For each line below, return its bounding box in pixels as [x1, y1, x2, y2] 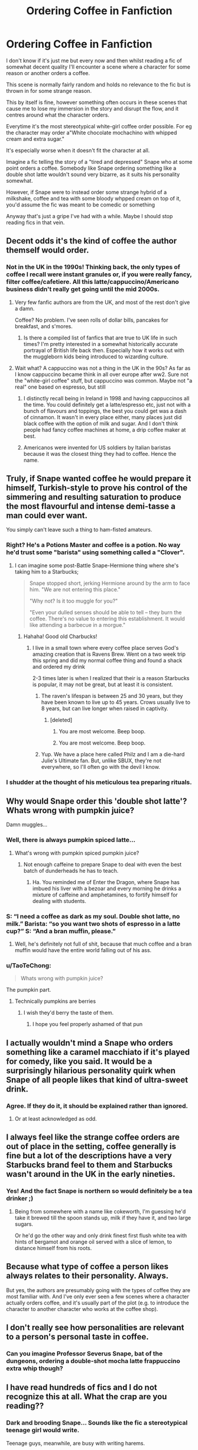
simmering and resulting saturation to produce [6, 492, 181, 502]
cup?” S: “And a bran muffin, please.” [6, 927, 116, 935]
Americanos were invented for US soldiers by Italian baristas [23, 444, 171, 451]
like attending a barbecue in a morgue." [29, 621, 126, 628]
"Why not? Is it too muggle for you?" [29, 597, 118, 604]
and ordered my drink [32, 663, 86, 670]
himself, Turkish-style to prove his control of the [6, 483, 188, 493]
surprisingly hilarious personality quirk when [6, 1066, 176, 1076]
